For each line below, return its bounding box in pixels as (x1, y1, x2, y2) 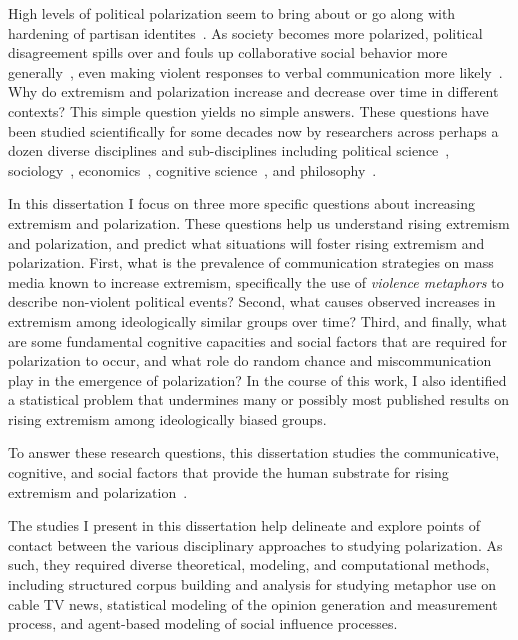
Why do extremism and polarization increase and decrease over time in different (8, 81, 499, 102)
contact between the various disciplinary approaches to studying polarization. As (8, 534, 503, 555)
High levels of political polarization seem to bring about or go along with (8, 3, 456, 23)
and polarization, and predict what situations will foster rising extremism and (8, 232, 485, 253)
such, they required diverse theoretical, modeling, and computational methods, (8, 554, 490, 575)
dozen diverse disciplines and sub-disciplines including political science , (8, 140, 450, 161)
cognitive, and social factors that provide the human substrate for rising (8, 462, 449, 483)
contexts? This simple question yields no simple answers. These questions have (8, 100, 489, 121)
